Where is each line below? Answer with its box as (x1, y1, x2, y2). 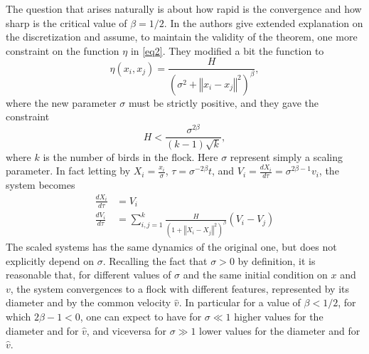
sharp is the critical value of (6, 15, 127, 30)
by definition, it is (237, 253, 316, 268)
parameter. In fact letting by (6, 163, 131, 178)
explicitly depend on (6, 253, 95, 268)
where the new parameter (6, 95, 117, 110)
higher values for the (234, 308, 323, 323)
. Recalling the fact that (102, 253, 208, 268)
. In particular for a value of (178, 295, 301, 310)
